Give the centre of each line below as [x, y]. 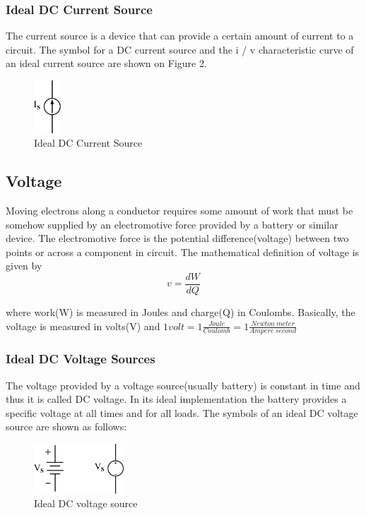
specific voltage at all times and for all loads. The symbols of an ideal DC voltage [182, 412]
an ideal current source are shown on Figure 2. [106, 63]
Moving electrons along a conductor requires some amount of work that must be [179, 211]
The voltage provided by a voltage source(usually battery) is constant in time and [183, 385]
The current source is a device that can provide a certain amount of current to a [180, 36]
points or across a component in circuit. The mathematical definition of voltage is [183, 252]
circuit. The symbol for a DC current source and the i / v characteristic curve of [180, 49]
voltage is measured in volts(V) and [83, 326]
